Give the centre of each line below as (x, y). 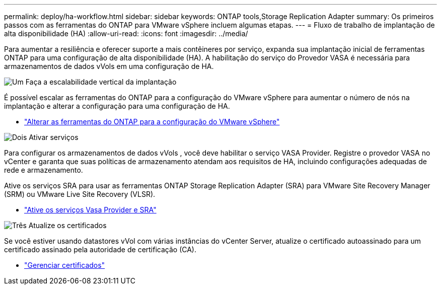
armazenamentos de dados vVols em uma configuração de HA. (109, 66)
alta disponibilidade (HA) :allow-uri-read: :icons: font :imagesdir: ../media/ (126, 33)
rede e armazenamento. (44, 170)
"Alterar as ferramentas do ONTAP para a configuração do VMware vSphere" (152, 122)
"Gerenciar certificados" (65, 265)
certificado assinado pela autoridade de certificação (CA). (100, 249)
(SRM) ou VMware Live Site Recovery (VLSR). (80, 194)
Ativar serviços (54, 137)
